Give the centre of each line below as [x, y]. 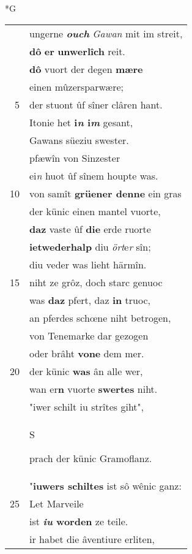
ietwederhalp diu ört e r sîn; [90, 246]
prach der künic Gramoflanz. [91, 458]
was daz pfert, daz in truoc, [90, 300]
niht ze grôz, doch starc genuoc [96, 282]
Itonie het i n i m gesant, [81, 122]
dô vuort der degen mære [86, 69]
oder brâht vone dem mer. [87, 353]
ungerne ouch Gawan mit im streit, [106, 33]
